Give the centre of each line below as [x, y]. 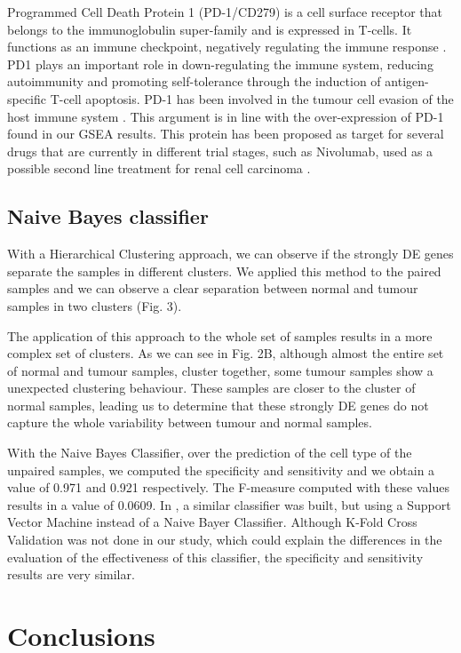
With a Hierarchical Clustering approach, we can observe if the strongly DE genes [230, 254]
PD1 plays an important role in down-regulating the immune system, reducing [220, 64]
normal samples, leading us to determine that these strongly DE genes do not [218, 405]
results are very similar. [71, 574]
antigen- [407, 81]
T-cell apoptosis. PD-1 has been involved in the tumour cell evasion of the [252, 98]
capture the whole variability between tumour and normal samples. [190, 422]
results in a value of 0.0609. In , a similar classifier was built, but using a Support [229, 504]
